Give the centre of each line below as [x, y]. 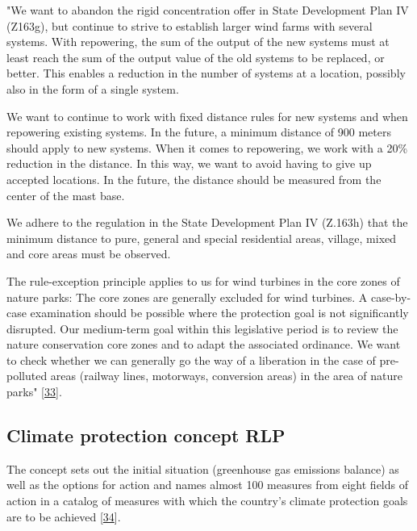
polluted [27, 376]
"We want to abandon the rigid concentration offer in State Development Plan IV [208, 10]
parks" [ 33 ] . [34, 392]
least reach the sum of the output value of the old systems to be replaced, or [196, 57]
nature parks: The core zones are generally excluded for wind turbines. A [187, 297]
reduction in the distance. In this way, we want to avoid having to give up [189, 163]
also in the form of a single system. [93, 88]
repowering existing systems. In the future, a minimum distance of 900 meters [199, 132]
